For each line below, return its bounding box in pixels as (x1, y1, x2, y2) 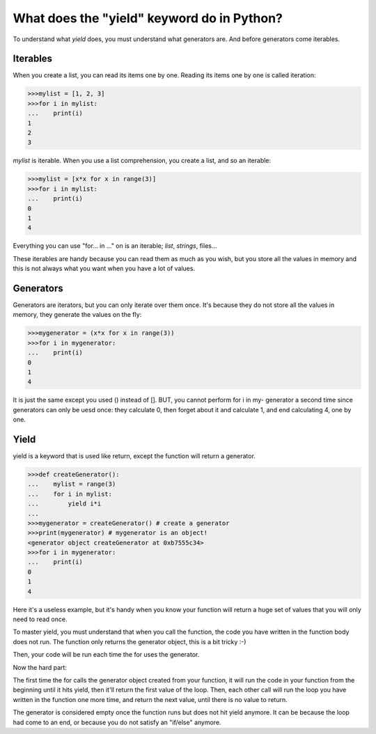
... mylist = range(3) (27, 481, 116, 488)
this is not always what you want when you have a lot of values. (13, 265, 195, 273)
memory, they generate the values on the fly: (13, 311, 142, 319)
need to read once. (13, 615, 68, 623)
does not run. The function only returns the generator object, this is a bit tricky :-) (13, 637, 246, 646)
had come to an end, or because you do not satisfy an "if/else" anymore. (13, 718, 222, 726)
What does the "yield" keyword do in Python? (13, 10, 283, 26)
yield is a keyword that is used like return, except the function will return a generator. (13, 451, 256, 460)
